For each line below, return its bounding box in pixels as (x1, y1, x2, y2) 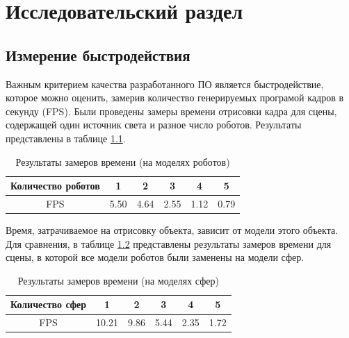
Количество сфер (10, 297, 87, 312)
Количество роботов (10, 178, 100, 193)
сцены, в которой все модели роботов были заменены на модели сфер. (6, 250, 305, 264)
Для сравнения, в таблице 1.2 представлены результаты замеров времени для (6, 236, 332, 251)
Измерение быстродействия (6, 44, 190, 65)
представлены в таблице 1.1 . (6, 130, 126, 145)
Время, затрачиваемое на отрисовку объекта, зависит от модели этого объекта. (6, 223, 339, 237)
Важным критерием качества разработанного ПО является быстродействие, (6, 76, 324, 91)
